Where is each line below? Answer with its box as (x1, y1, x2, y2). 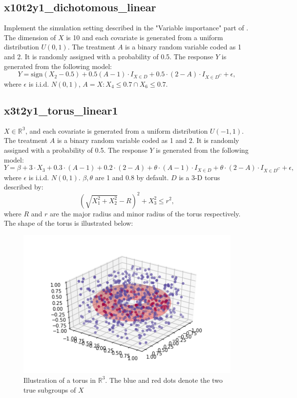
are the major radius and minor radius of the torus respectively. (50, 208, 241, 218)
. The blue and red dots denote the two (105, 375, 223, 385)
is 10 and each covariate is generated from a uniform (66, 32, 223, 42)
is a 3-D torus (179, 172, 220, 182)
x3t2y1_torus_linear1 (4, 102, 118, 117)
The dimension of (4, 32, 56, 42)
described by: (4, 182, 43, 192)
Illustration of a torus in (23, 375, 96, 385)
